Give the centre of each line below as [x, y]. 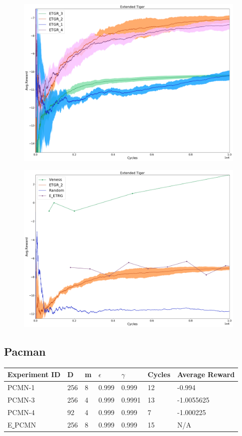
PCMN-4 [21, 412]
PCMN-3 [21, 399]
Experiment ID [34, 374]
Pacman [25, 351]
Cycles [159, 374]
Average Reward [206, 374]
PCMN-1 [21, 387]
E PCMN [22, 424]
